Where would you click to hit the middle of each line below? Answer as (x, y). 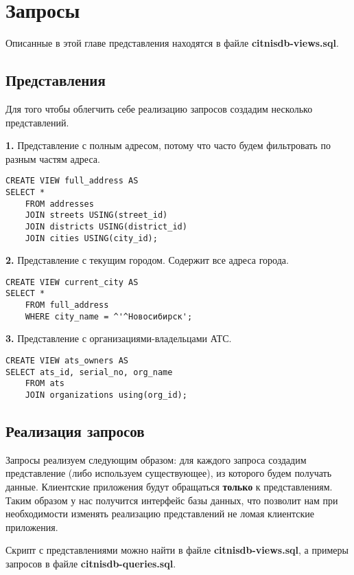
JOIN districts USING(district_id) (106, 226)
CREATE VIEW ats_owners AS (67, 361)
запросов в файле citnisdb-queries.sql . (91, 564)
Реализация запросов (75, 431)
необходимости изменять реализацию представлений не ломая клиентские (160, 514)
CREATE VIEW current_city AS (72, 282)
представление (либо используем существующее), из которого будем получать (169, 473)
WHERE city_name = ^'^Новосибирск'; (109, 316)
